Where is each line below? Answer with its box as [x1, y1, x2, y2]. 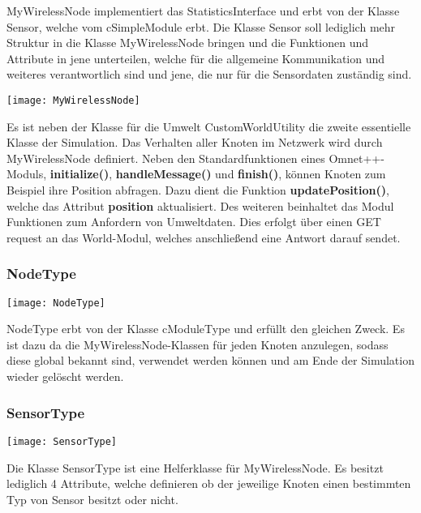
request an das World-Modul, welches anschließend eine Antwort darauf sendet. [6, 229, 401, 246]
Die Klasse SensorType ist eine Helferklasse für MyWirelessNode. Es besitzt [6, 459, 384, 476]
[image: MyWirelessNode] [6, 94, 140, 106]
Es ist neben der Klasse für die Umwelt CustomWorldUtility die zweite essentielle [6, 118, 411, 135]
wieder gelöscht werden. [6, 368, 124, 385]
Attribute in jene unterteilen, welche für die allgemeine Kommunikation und [6, 49, 385, 66]
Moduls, [6, 165, 47, 182]
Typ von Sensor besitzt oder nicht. [6, 490, 178, 507]
